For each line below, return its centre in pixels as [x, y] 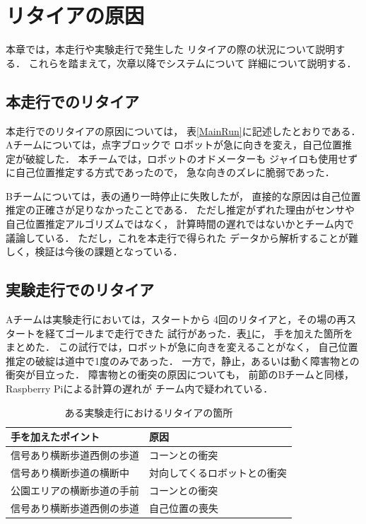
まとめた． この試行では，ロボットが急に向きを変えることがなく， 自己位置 [182, 347]
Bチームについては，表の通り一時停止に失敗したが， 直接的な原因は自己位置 [183, 196]
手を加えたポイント [55, 437]
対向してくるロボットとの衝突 [218, 472]
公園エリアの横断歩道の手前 [75, 490]
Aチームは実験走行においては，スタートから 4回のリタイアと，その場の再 [176, 319]
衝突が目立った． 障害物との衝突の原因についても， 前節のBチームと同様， [180, 374]
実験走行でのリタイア [80, 290]
